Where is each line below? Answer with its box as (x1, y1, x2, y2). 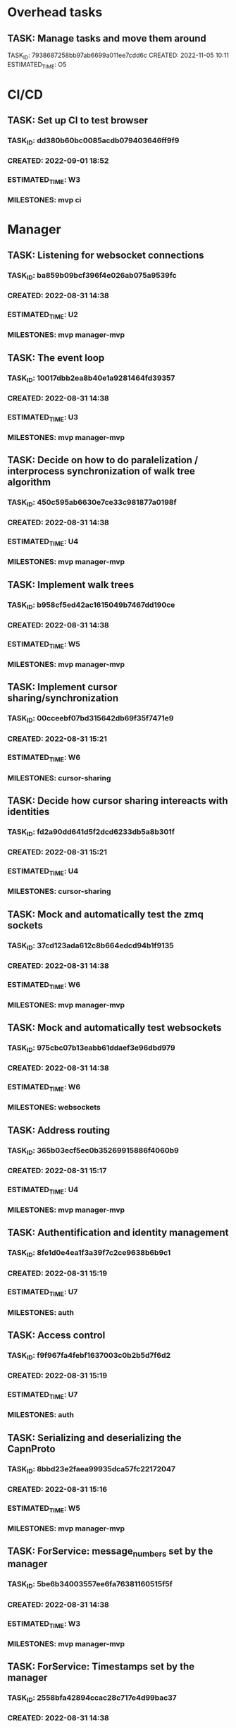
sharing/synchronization (7, 692, 118, 704)
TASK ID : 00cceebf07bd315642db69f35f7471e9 (7, 713, 174, 725)
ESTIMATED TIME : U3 (7, 412, 79, 423)
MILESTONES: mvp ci (7, 195, 82, 205)
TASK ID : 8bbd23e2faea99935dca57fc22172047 (7, 1464, 176, 1475)
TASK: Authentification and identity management (7, 1227, 229, 1239)
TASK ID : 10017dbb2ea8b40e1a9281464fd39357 (7, 373, 175, 384)
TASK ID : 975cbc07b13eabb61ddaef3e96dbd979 (7, 1043, 175, 1054)
